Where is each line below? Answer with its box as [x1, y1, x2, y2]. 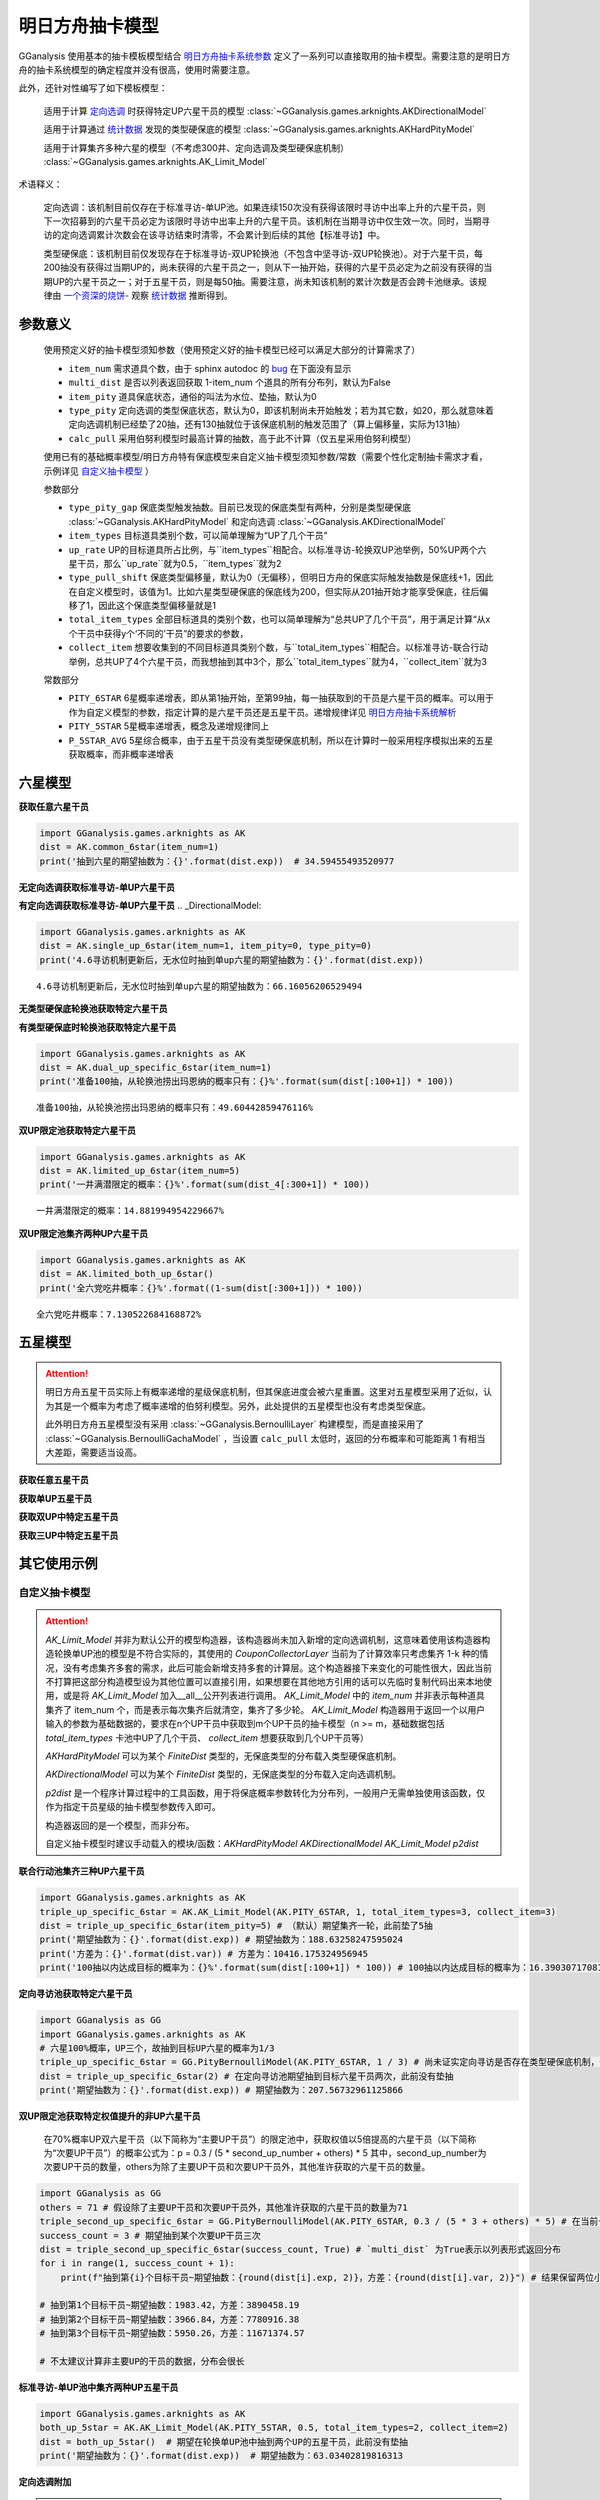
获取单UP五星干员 [18, 1492, 93, 1504]
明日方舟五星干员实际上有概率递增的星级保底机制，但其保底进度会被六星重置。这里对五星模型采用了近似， [45, 1386, 484, 1398]
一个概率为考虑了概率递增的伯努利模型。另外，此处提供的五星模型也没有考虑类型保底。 [71, 1400, 431, 1412]
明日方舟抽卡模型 [18, 15, 160, 37]
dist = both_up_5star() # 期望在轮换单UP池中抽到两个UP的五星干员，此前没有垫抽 [39, 2436, 409, 2447]
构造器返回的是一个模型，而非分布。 [45, 1819, 195, 1831]
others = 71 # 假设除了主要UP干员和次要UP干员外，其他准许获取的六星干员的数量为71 [39, 2201, 409, 2213]
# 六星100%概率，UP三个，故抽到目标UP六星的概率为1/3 [39, 2043, 275, 2054]
